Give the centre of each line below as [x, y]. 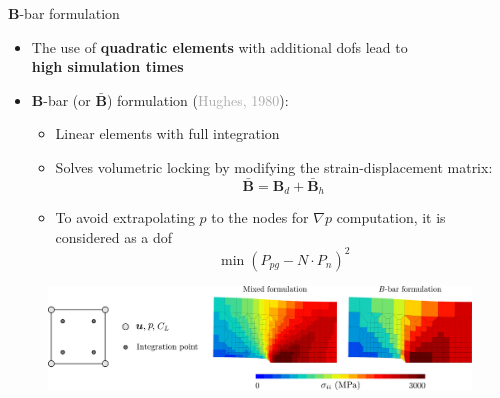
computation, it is [391, 217]
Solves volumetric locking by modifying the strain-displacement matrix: [274, 166]
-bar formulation [69, 13]
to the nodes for [260, 217]
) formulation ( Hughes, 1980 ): [197, 99]
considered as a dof [114, 236]
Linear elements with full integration [167, 133]
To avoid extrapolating [125, 217]
